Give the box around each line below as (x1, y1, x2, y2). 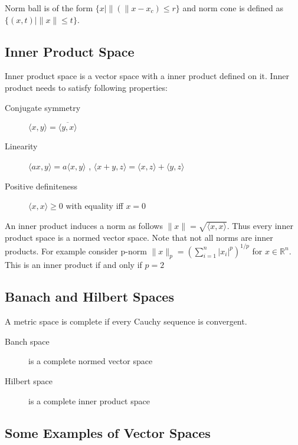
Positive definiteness (5, 179, 77, 192)
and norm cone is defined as (182, 2, 284, 14)
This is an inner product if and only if (5, 259, 142, 271)
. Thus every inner (227, 219, 293, 231)
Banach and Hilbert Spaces (5, 287, 174, 306)
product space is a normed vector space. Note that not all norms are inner (5, 231, 273, 243)
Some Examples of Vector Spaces (5, 423, 211, 441)
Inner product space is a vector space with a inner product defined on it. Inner (5, 70, 289, 82)
